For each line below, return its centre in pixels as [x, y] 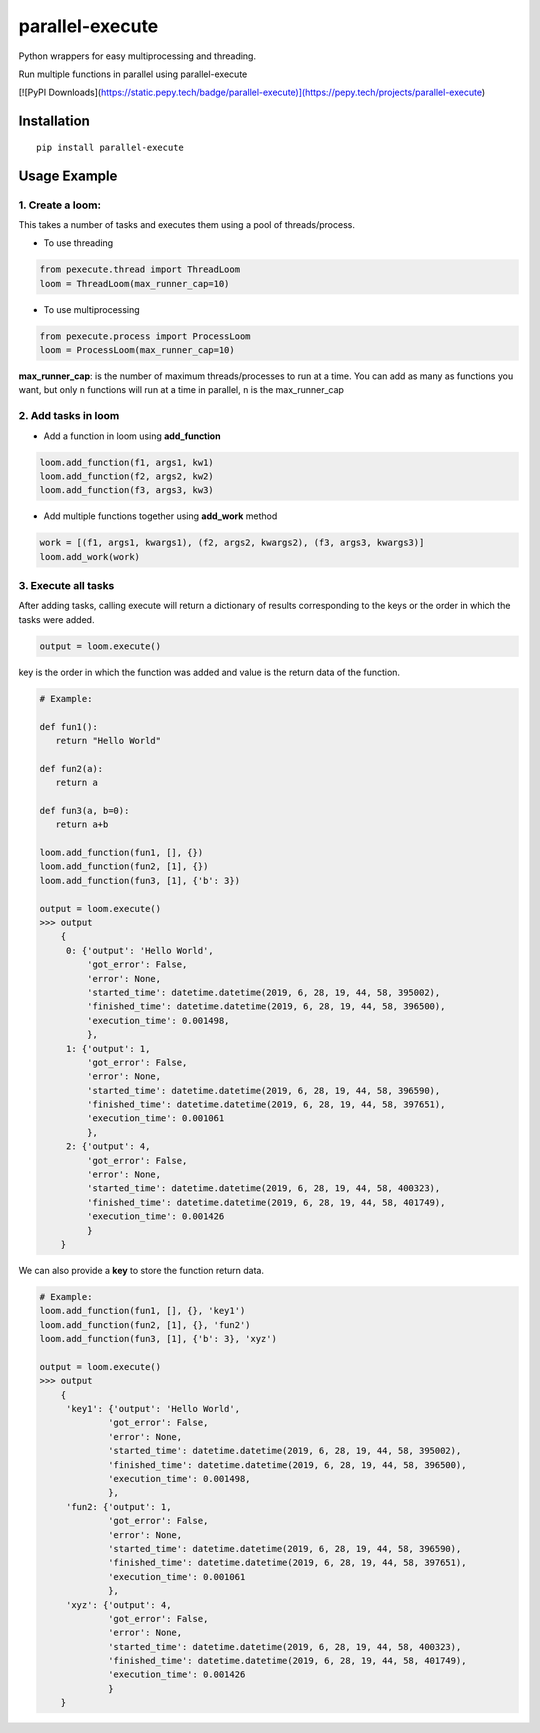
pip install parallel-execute [110, 147]
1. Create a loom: [60, 205]
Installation [54, 121]
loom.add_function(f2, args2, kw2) [126, 476]
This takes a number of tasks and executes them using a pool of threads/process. [186, 224]
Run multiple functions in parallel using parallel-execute [133, 74]
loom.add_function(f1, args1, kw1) [126, 462]
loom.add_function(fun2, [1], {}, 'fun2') [145, 1324]
